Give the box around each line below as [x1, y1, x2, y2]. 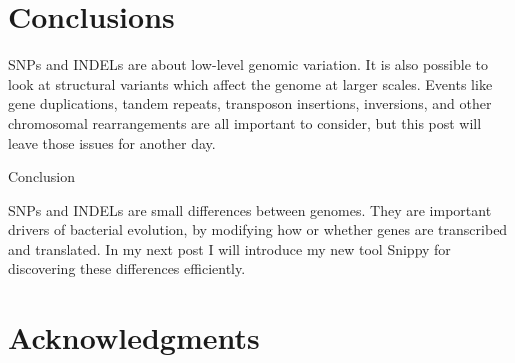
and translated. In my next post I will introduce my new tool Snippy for [8, 238, 451, 259]
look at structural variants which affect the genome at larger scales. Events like [8, 73, 493, 94]
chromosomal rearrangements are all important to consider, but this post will [8, 112, 482, 133]
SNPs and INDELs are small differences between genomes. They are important [8, 199, 492, 220]
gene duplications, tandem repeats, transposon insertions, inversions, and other [8, 93, 492, 114]
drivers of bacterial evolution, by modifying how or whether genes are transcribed [8, 219, 508, 240]
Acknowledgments [8, 317, 260, 358]
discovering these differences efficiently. [8, 258, 246, 279]
